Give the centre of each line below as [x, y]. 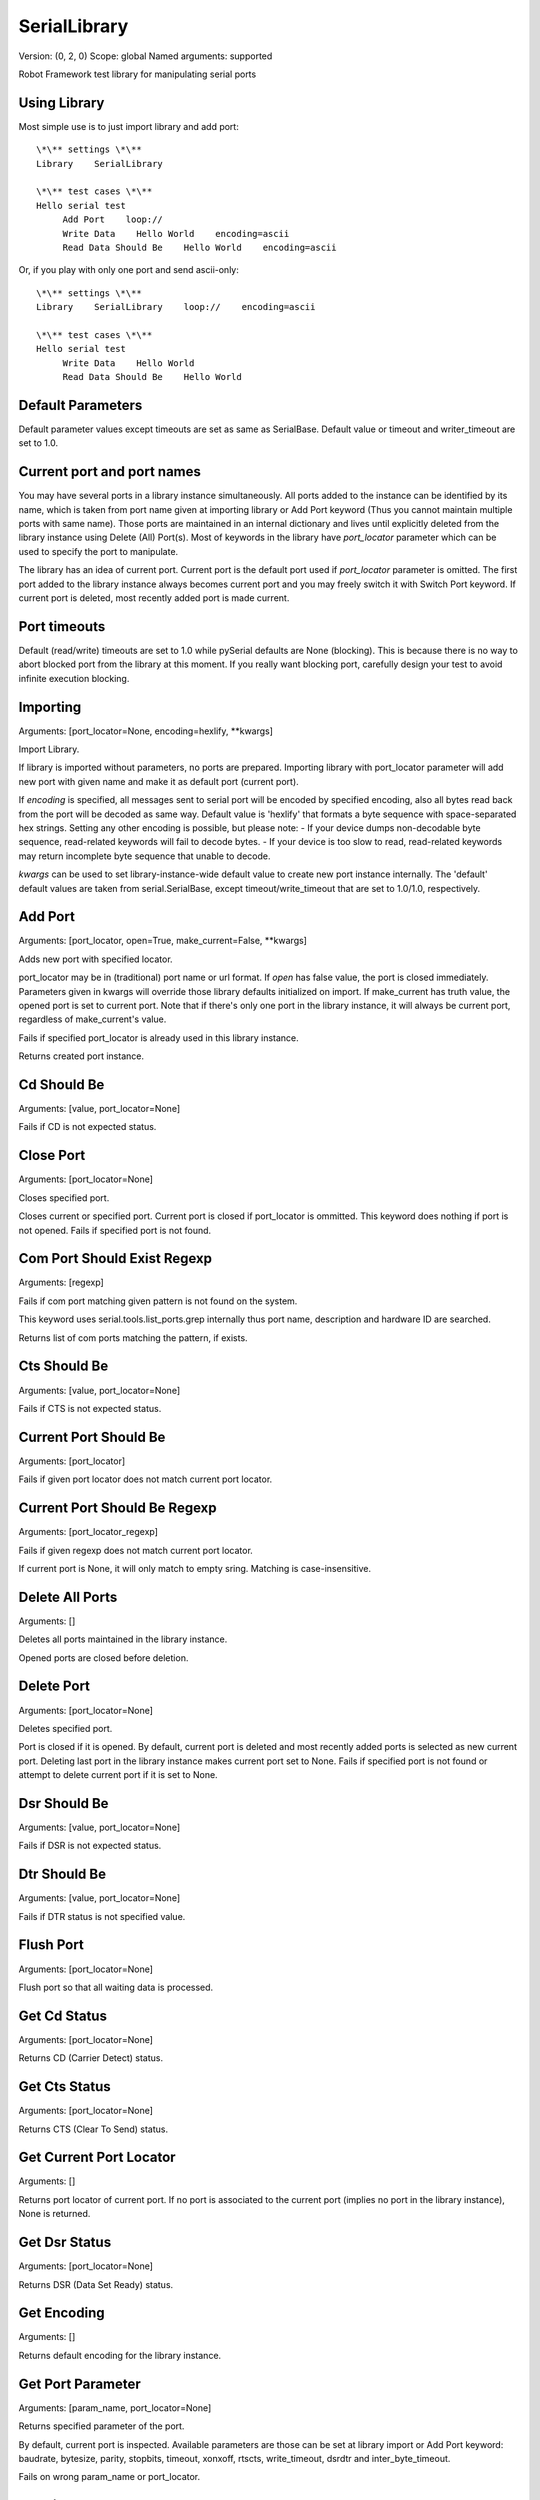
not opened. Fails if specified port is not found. [115, 1230]
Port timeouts [62, 626]
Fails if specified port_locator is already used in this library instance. [158, 1037]
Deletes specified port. [65, 1728]
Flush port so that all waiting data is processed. [116, 1987]
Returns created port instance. [81, 1056]
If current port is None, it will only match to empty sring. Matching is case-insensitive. [195, 1568]
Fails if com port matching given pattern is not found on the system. [158, 1301]
